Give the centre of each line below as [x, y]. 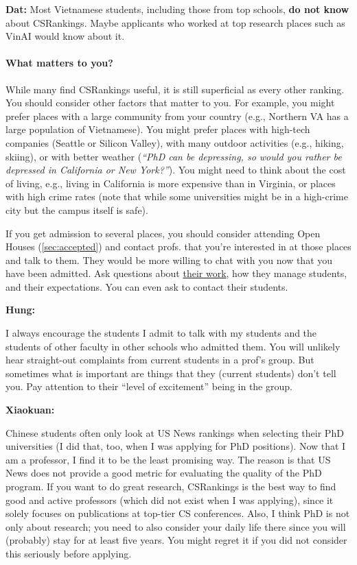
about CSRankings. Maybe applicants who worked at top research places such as [175, 22]
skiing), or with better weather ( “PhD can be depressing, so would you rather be [174, 156]
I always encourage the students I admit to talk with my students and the [161, 333]
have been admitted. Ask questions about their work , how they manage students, [176, 273]
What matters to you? [59, 63]
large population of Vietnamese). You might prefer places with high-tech [158, 129]
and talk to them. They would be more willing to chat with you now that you [169, 260]
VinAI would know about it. [65, 36]
